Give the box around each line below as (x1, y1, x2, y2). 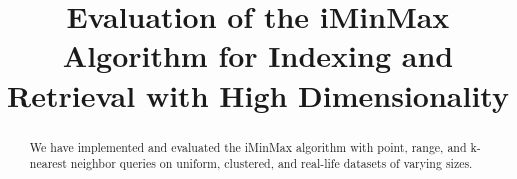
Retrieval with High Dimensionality (7, 74, 509, 115)
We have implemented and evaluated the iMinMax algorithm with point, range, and (29, 138, 467, 155)
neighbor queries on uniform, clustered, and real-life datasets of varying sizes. (70, 155, 473, 172)
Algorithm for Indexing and (62, 35, 454, 76)
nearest (29, 155, 67, 172)
